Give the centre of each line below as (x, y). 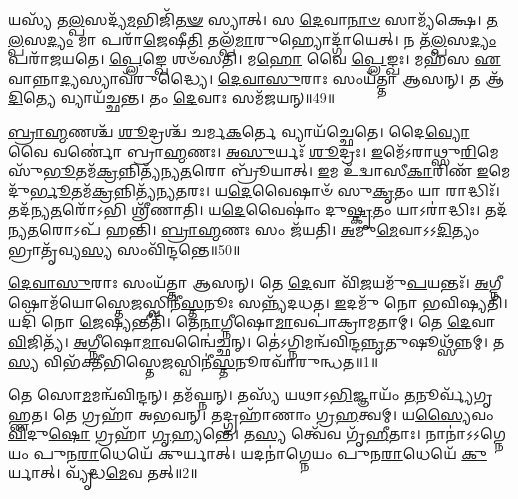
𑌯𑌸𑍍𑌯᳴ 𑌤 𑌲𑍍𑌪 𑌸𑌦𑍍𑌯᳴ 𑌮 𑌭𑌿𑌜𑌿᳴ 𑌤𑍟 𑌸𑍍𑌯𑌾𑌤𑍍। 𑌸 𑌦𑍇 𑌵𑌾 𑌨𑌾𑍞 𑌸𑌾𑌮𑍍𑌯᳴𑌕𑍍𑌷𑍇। (245, 19)
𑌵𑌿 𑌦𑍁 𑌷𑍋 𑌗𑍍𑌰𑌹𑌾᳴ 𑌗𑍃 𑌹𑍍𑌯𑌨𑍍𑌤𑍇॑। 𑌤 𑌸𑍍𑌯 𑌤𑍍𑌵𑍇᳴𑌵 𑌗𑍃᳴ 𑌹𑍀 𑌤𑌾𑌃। (214, 433)
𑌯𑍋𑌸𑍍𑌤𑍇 (69, 301)
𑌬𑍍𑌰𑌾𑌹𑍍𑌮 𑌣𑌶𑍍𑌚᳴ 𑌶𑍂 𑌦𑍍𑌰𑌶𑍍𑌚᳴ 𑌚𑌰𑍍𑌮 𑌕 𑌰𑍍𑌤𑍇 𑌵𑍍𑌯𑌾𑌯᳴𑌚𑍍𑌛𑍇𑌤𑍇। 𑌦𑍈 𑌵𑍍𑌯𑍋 (239, 130)
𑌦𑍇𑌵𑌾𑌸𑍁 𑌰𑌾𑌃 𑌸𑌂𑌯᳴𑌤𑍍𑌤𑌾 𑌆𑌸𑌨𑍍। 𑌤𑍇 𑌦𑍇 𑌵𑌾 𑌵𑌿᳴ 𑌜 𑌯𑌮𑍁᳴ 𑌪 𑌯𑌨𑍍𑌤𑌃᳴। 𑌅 (248, 282)
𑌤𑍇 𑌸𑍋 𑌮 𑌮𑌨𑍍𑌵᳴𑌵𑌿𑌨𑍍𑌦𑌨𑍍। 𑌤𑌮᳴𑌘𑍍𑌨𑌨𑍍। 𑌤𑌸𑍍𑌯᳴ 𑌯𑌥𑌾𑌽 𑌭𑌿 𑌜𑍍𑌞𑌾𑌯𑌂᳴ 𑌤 (212, 394)
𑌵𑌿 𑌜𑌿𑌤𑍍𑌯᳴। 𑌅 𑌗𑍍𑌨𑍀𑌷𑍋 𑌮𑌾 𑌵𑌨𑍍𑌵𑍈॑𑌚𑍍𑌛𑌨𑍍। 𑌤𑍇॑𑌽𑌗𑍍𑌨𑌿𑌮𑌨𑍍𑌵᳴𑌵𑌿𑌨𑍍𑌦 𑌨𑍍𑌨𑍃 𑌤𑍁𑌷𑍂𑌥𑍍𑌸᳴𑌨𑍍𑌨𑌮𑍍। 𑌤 (256, 340)
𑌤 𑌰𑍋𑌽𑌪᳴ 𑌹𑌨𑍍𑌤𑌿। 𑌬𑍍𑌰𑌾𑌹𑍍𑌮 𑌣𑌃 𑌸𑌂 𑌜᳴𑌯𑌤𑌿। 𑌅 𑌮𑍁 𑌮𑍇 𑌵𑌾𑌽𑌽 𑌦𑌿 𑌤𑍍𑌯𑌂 (253, 228)
